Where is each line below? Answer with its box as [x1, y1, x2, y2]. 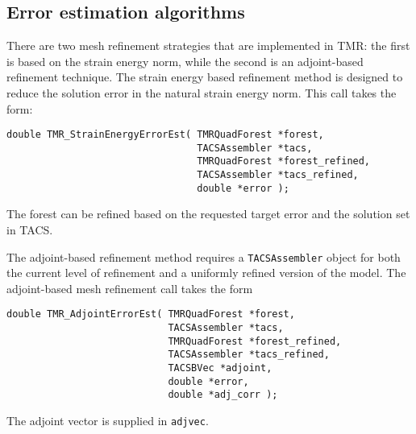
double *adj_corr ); [168, 389, 278, 401]
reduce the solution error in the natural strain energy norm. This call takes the [6, 84, 397, 101]
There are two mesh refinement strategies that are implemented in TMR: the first [6, 37, 410, 54]
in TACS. [6, 221, 53, 238]
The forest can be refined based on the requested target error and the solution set [6, 205, 410, 222]
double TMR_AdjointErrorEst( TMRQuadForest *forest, [6, 308, 295, 320]
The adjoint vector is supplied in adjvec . [6, 412, 209, 429]
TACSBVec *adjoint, [168, 362, 272, 374]
